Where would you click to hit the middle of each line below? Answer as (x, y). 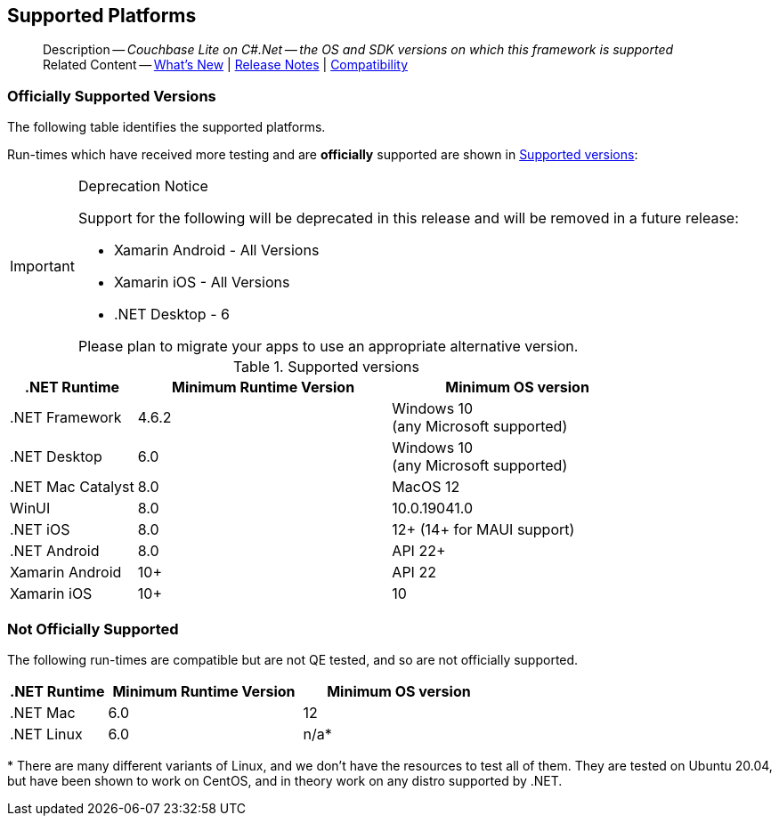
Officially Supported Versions (112, 96)
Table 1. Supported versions (326, 367)
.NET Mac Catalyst (72, 487)
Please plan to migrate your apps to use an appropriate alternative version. (328, 347)
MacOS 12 (426, 487)
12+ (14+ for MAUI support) (483, 530)
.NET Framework (66, 418)
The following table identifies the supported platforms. (166, 127)
